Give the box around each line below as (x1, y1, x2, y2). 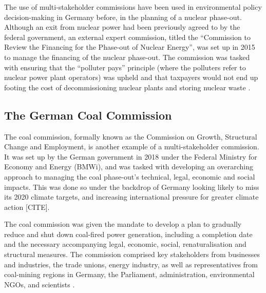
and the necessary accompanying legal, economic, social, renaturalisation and (4, 239, 246, 249)
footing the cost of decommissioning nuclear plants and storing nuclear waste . (4, 82, 251, 92)
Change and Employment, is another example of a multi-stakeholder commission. (4, 141, 259, 152)
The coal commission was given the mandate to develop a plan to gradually (4, 219, 242, 229)
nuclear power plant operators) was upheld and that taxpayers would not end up (4, 72, 258, 83)
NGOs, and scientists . (4, 279, 75, 289)
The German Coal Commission (4, 107, 172, 123)
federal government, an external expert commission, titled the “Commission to (4, 31, 251, 42)
